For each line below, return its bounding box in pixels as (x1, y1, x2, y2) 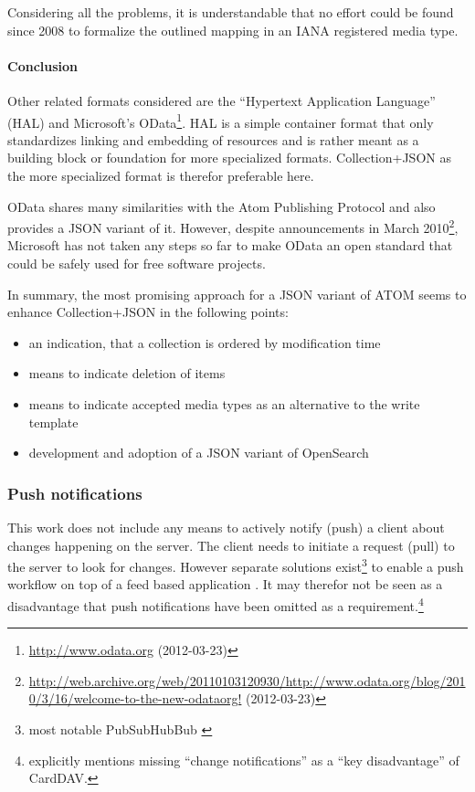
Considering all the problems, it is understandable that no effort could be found (7, 3, 454, 21)
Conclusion (7, 56, 79, 75)
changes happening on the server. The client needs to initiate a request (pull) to (7, 535, 455, 554)
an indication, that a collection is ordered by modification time (28, 333, 381, 352)
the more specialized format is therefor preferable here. (7, 166, 314, 185)
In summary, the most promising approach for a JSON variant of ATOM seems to (7, 284, 467, 303)
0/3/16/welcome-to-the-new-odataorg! (28, 689, 242, 708)
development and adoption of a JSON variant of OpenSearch (28, 443, 369, 462)
